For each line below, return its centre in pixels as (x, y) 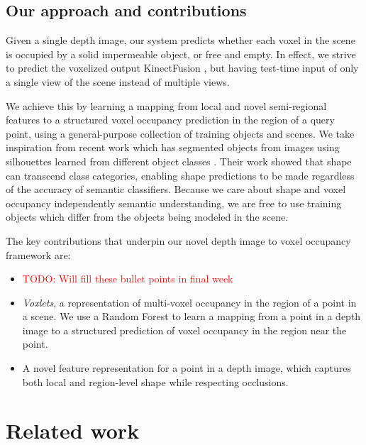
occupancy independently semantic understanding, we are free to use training (174, 203)
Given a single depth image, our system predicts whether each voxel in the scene (181, 40)
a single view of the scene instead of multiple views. (118, 81)
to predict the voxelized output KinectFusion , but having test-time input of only (182, 68)
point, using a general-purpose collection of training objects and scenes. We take (180, 133)
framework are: (38, 254)
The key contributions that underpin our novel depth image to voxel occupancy (178, 240)
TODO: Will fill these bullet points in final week (128, 279)
